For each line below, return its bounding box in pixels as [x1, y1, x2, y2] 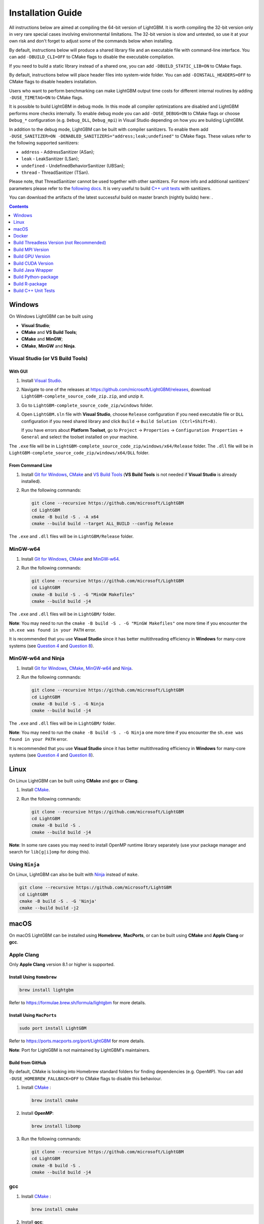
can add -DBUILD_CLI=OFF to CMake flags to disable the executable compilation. [9, 54, 175, 60]
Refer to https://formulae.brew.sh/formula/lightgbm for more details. [9, 1000, 146, 1006]
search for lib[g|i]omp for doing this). [9, 849, 90, 855]
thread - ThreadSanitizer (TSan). [21, 169, 89, 175]
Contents [9, 203, 29, 209]
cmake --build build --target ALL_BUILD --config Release [31, 521, 174, 526]
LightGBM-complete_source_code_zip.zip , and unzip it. [21, 393, 144, 399]
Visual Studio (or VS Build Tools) [9, 355, 88, 362]
